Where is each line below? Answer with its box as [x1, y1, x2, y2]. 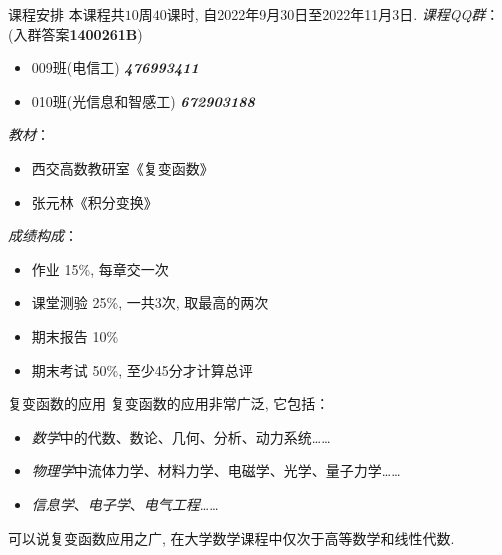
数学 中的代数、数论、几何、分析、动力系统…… [31, 426, 331, 447]
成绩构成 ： [8, 225, 78, 246]
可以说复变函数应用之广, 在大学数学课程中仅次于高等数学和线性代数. [8, 527, 455, 548]
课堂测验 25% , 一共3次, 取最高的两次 [31, 292, 269, 313]
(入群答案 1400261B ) [8, 23, 143, 44]
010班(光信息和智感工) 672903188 [31, 90, 255, 111]
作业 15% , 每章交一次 [31, 258, 169, 279]
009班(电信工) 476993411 [31, 57, 199, 78]
